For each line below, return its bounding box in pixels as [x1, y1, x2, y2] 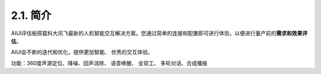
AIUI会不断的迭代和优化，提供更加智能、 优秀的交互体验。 [11, 49, 153, 56]
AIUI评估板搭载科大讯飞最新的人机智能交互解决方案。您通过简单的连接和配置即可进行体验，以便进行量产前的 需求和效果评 [11, 30, 308, 37]
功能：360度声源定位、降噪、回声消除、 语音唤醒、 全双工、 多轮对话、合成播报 [11, 59, 207, 66]
